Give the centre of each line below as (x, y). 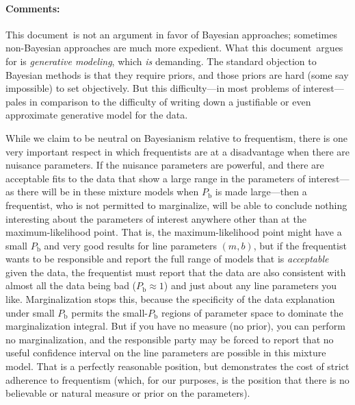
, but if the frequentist (300, 245)
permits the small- (110, 312)
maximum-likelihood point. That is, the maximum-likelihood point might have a (174, 232)
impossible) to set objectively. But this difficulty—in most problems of (153, 88)
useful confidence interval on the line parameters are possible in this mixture (166, 353)
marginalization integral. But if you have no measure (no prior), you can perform (175, 326)
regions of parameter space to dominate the (252, 312)
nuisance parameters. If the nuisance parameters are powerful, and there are (165, 165)
